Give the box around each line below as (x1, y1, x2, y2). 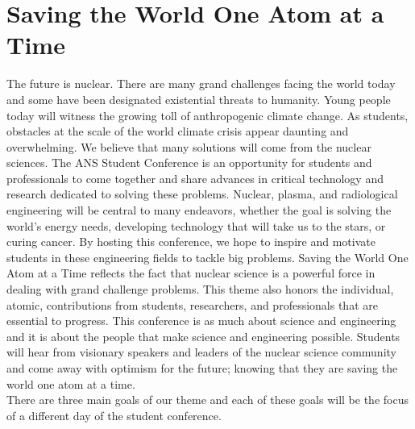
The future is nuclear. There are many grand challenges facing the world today (6, 75, 396, 92)
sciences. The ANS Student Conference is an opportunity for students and (6, 154, 372, 171)
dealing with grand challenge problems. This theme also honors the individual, (6, 281, 394, 298)
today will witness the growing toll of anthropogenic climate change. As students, (6, 106, 409, 123)
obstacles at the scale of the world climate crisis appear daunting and (6, 123, 349, 140)
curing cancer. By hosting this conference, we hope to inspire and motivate (6, 233, 376, 250)
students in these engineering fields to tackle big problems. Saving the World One (6, 248, 409, 265)
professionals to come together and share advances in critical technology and (6, 169, 384, 186)
